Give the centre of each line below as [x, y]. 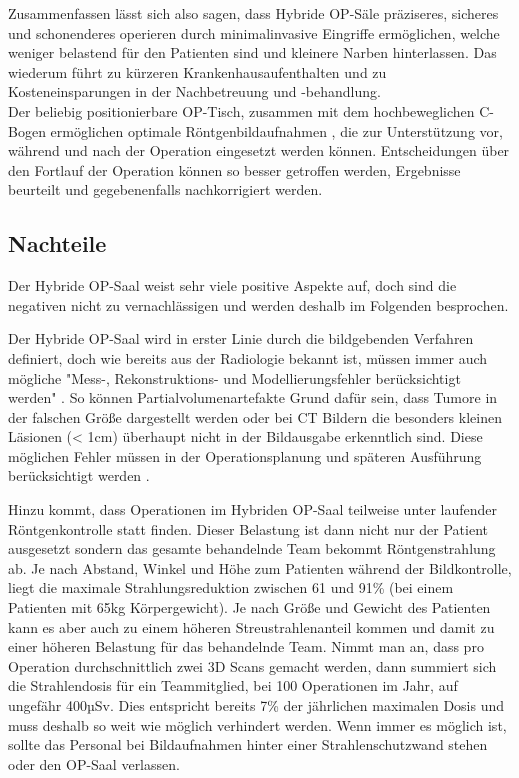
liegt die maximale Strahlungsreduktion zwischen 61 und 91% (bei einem [231, 587]
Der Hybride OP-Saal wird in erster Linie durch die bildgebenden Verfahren [241, 338]
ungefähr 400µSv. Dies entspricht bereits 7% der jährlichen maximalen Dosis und [256, 705]
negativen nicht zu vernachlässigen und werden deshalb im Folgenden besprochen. [258, 304]
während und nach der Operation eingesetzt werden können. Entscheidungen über [259, 150]
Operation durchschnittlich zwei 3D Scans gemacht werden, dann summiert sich [252, 665]
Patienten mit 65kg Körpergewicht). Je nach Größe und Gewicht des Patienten [249, 607]
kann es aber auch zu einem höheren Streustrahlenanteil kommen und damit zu [251, 626]
